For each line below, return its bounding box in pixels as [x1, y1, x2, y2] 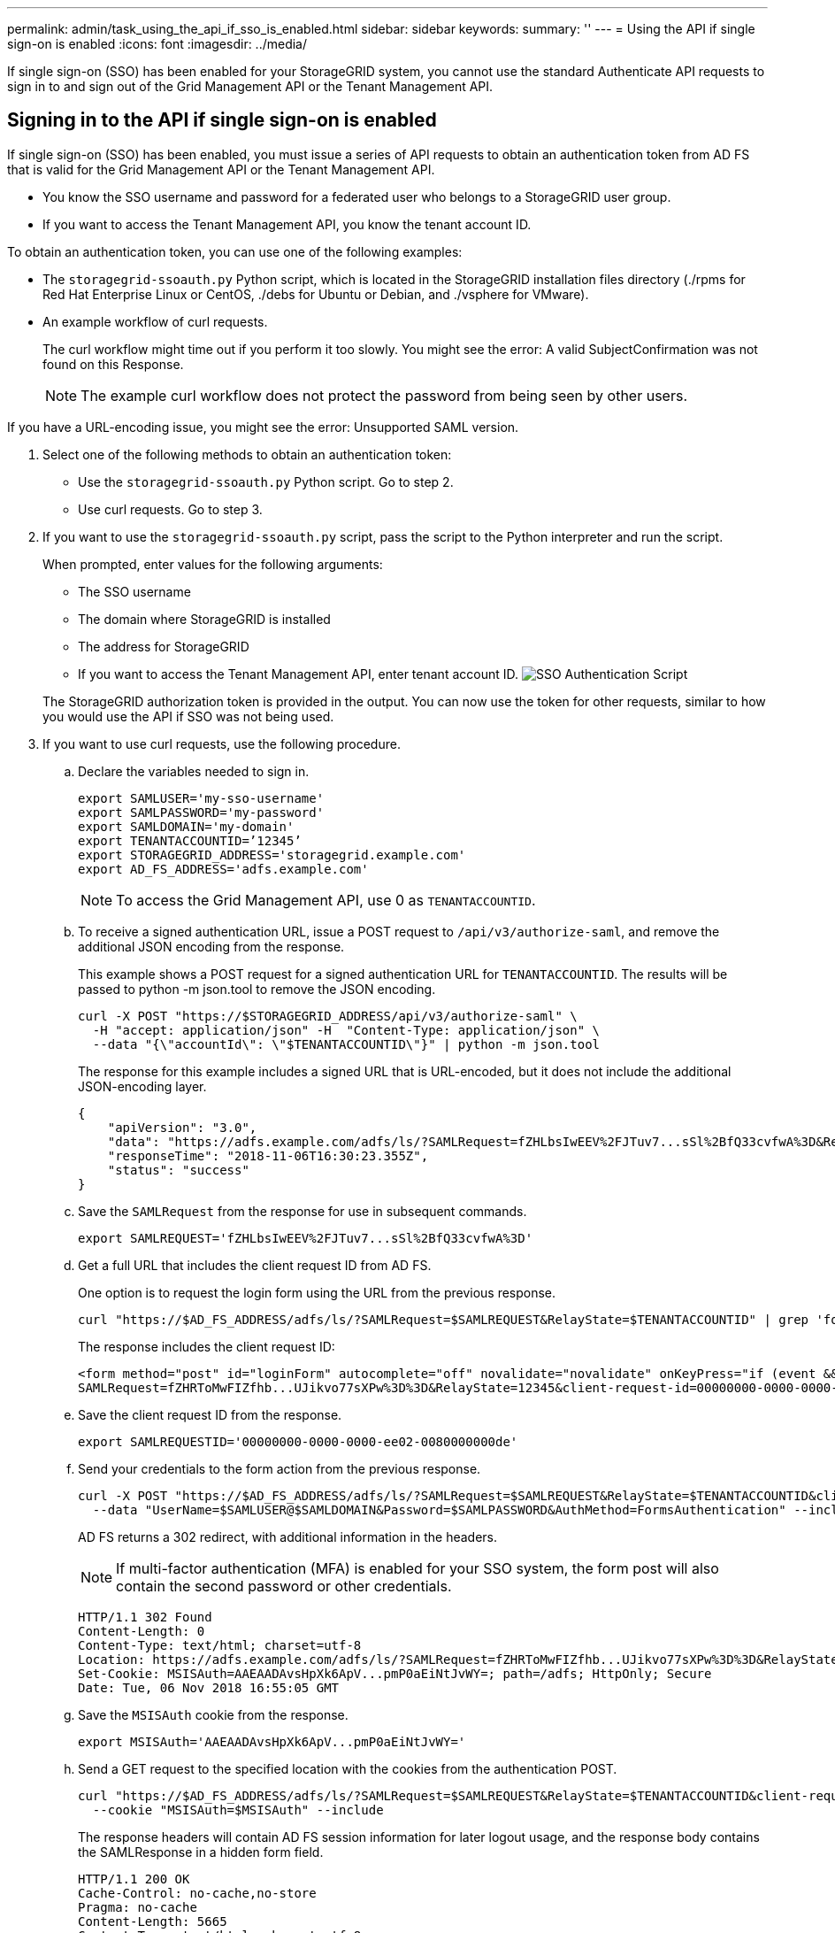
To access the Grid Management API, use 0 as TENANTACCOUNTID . [116, 890, 536, 909]
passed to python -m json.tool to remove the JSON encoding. [78, 981, 436, 997]
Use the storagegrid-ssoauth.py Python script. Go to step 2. [78, 474, 454, 489]
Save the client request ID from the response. [78, 1406, 342, 1422]
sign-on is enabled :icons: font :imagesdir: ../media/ [7, 36, 308, 51]
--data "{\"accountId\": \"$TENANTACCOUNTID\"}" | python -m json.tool [92, 1036, 601, 1051]
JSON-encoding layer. [78, 1078, 207, 1094]
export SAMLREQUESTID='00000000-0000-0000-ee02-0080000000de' [78, 1434, 518, 1449]
